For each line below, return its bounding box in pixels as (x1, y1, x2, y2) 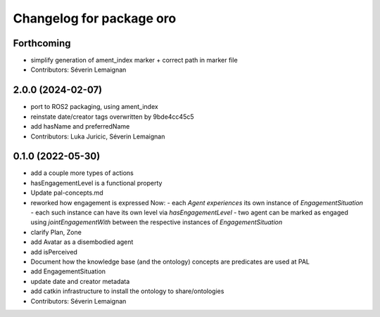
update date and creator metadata (30, 277, 130, 285)
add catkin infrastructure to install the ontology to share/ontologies (30, 287, 224, 295)
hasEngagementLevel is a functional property (30, 179, 163, 187)
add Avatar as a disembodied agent (30, 238, 134, 246)
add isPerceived (30, 247, 77, 256)
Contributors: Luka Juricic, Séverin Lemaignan (30, 132, 165, 141)
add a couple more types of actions (30, 169, 134, 177)
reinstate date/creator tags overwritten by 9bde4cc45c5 (30, 112, 194, 121)
